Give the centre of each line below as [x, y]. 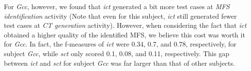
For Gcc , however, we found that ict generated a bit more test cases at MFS [117, 6]
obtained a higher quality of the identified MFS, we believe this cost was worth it [125, 34]
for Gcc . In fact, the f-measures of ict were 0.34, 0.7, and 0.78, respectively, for [120, 44]
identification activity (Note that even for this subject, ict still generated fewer [120, 16]
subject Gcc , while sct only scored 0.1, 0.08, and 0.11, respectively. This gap [117, 53]
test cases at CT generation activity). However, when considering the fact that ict [125, 25]
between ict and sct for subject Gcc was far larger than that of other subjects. [119, 63]
